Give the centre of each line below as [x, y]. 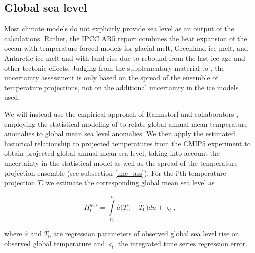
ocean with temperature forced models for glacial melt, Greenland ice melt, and [126, 48]
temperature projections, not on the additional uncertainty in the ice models [121, 87]
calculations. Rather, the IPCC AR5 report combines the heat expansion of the [126, 38]
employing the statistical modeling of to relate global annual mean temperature [126, 123]
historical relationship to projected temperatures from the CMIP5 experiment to [127, 143]
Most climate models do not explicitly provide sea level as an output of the [119, 28]
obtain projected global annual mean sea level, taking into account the [112, 153]
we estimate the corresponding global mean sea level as [130, 183]
